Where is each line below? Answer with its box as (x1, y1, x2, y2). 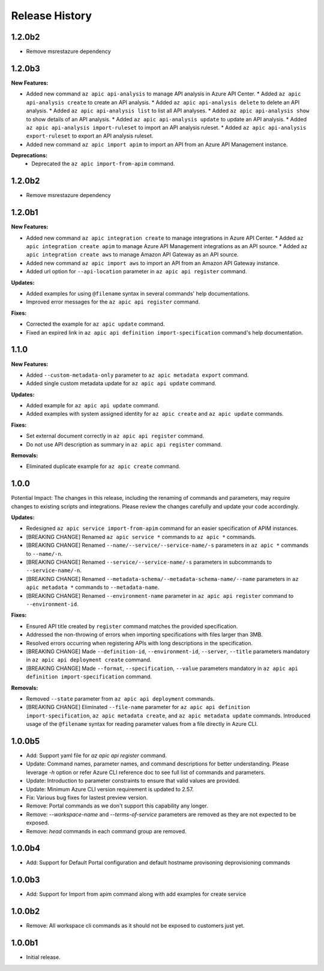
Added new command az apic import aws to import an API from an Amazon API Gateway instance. (26, 259, 280, 267)
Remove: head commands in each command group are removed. (26, 827, 187, 835)
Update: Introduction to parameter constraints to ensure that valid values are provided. (26, 777, 240, 784)
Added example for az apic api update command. (26, 402, 160, 409)
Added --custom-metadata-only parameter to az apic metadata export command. (26, 371, 249, 379)
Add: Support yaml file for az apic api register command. (26, 752, 167, 759)
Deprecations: (11, 152, 48, 159)
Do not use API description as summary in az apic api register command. (26, 440, 223, 448)
